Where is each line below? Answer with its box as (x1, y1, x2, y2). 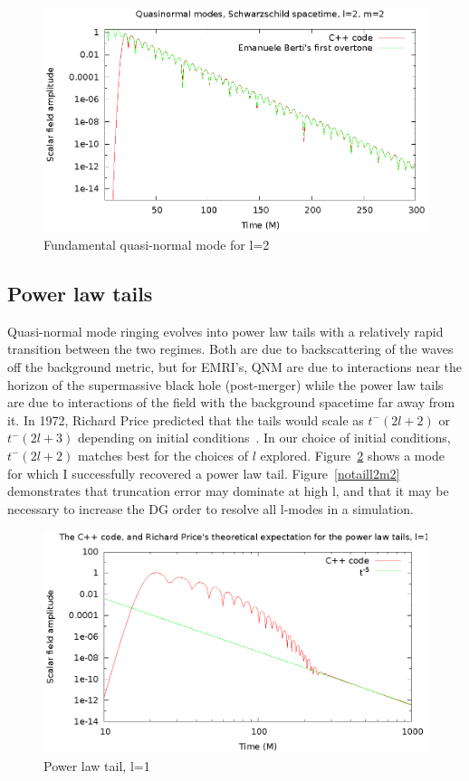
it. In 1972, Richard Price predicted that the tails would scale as (7, 410, 364, 429)
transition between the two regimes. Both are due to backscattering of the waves (7, 339, 454, 358)
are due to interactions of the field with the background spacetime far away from (7, 393, 455, 412)
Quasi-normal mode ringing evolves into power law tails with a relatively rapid (7, 321, 444, 340)
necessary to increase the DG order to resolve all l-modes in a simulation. (7, 499, 414, 518)
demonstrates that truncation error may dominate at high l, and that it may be (7, 481, 449, 500)
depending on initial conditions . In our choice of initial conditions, (77, 428, 451, 447)
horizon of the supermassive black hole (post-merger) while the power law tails (7, 375, 444, 394)
